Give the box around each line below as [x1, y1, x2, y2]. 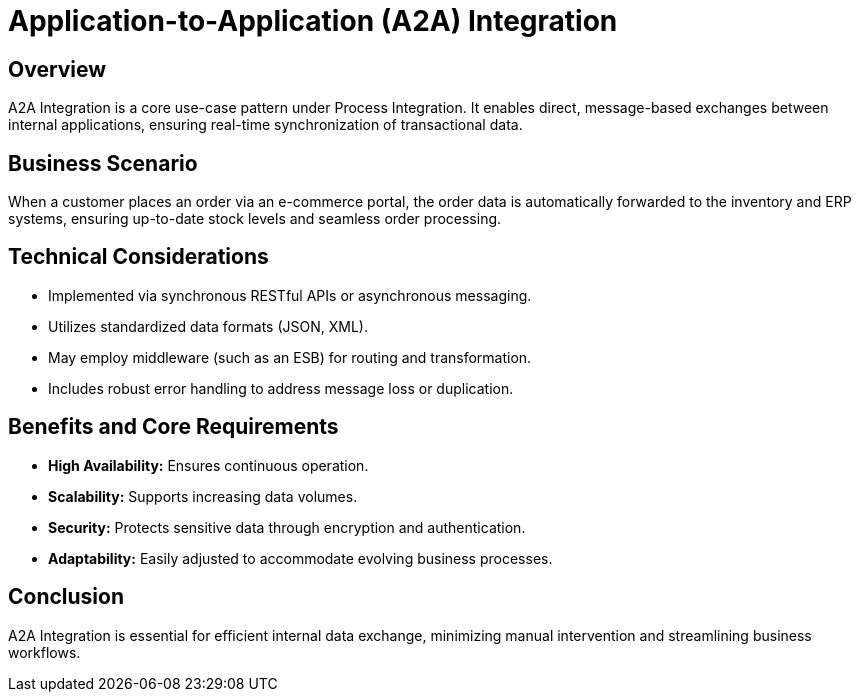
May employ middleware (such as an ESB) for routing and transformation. [48, 348, 532, 366]
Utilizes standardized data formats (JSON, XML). [48, 317, 368, 335]
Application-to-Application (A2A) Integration [8, 4, 618, 38]
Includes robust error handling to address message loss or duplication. [48, 379, 514, 397]
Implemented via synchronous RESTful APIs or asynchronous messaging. [48, 286, 532, 304]
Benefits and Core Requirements [8, 414, 339, 440]
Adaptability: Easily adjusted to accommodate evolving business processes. [48, 549, 553, 567]
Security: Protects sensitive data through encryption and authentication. [48, 518, 526, 536]
